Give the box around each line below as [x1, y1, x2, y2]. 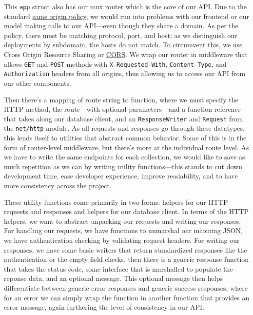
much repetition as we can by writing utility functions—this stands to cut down [4, 161, 242, 171]
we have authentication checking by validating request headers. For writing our [4, 235, 240, 245]
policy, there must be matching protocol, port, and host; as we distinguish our [4, 30, 237, 40]
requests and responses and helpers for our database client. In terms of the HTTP [4, 206, 249, 217]
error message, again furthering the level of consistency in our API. [4, 302, 205, 312]
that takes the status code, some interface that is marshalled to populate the [4, 263, 233, 274]
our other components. [4, 78, 71, 88]
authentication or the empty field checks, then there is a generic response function [4, 254, 249, 264]
